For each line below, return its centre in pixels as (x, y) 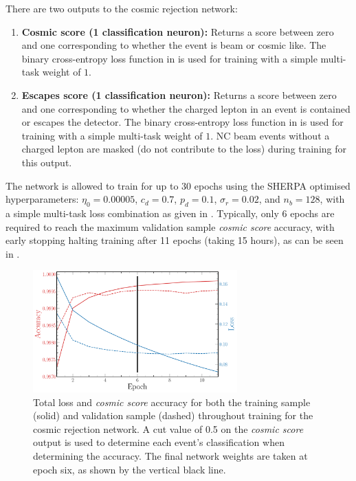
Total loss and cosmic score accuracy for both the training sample (172, 402)
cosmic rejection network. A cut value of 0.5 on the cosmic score (168, 428)
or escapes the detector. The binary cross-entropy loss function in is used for (182, 122)
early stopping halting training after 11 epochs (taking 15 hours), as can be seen (175, 240)
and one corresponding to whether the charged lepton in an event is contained (186, 108)
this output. (47, 162)
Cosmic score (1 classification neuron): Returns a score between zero (178, 31)
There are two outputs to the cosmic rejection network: (122, 8)
